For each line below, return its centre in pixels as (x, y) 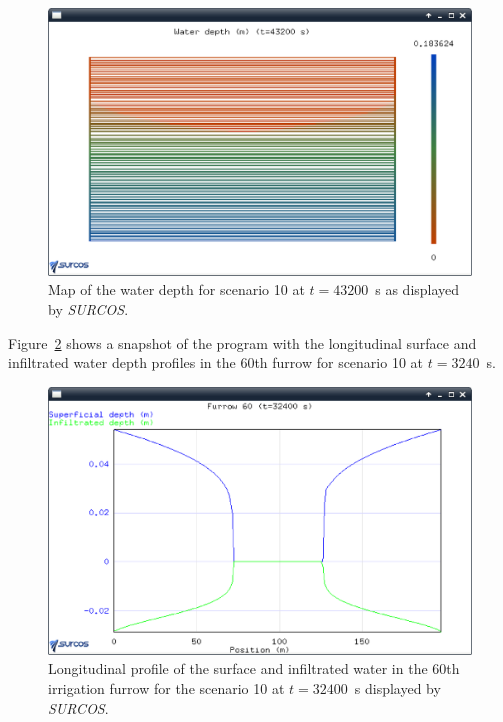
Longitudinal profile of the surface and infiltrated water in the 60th (254, 668)
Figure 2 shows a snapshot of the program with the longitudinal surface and (242, 342)
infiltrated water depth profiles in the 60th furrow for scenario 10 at (216, 362)
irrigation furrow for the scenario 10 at (166, 687)
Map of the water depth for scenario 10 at (176, 289)
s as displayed (417, 289)
